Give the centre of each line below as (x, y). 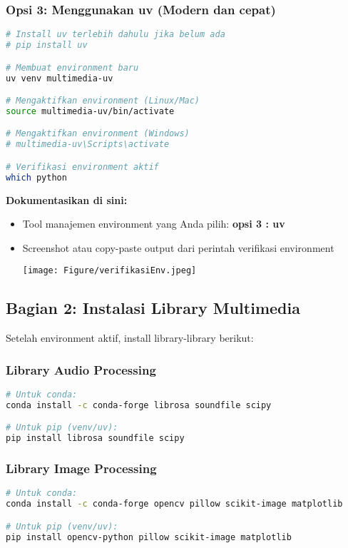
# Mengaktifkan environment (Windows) (98, 134)
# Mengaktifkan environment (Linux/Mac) (103, 101)
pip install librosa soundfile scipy (95, 438)
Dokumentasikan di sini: (67, 199)
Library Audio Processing (81, 369)
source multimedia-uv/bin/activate (90, 111)
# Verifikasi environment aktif (82, 167)
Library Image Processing (81, 468)
